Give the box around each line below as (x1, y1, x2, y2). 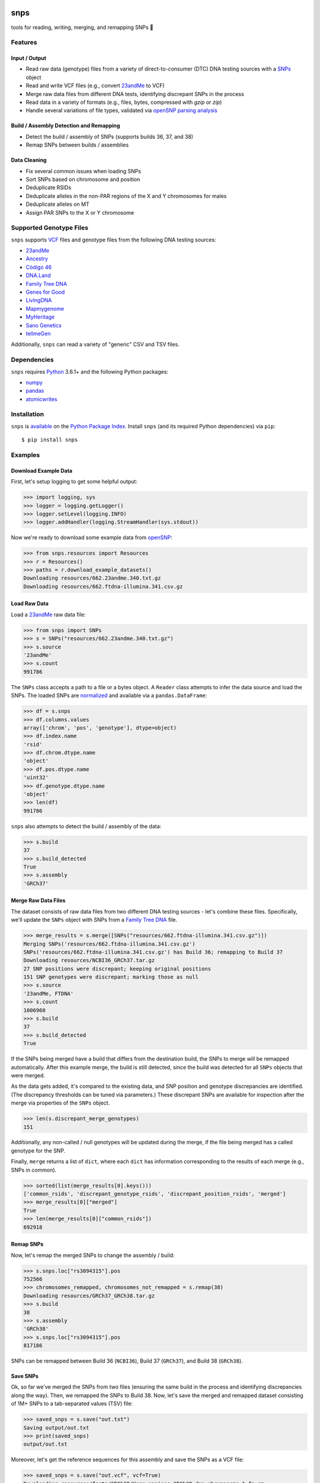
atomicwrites (25, 395, 57, 403)
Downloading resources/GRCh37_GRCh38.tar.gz (23, 1292, 155, 1299)
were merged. (11, 1071, 46, 1079)
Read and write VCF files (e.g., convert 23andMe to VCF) (25, 82, 165, 89)
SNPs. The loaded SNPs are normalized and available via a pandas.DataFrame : (11, 692, 207, 699)
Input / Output (11, 55, 47, 62)
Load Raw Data (11, 600, 49, 607)
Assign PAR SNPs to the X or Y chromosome (25, 209, 135, 216)
